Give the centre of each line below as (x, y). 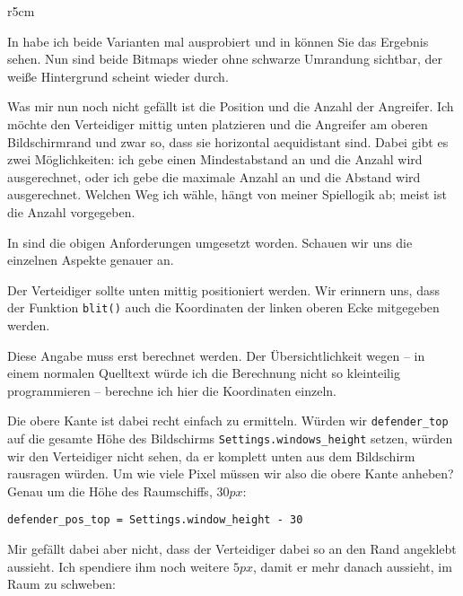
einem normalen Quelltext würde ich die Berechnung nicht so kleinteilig (204, 373)
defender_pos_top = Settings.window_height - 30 (155, 520)
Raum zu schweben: (61, 584)
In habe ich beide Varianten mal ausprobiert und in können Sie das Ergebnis (218, 41)
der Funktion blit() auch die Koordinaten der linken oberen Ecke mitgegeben (223, 307)
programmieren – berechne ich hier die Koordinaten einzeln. (172, 390)
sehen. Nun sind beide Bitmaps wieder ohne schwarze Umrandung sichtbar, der (225, 59)
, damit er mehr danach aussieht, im (352, 566)
